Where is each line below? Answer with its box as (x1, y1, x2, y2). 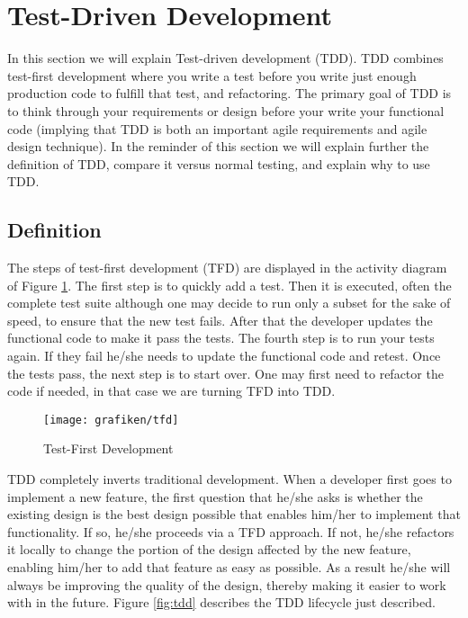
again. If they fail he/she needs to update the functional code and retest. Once (7, 346, 441, 365)
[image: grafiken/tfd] (43, 413, 179, 426)
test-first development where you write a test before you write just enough (7, 66, 417, 85)
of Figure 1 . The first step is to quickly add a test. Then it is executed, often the (7, 275, 452, 294)
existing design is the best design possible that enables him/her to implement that (7, 505, 461, 524)
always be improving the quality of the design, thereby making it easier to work (7, 575, 446, 594)
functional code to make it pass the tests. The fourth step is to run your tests (7, 328, 435, 347)
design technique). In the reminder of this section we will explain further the (7, 137, 429, 156)
